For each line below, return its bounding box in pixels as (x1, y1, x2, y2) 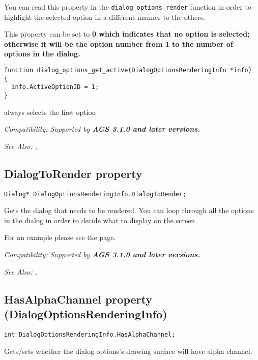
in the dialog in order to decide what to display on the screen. (4, 215, 197, 225)
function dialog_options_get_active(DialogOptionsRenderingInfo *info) (4, 67, 252, 74)
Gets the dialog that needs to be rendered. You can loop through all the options (4, 205, 254, 216)
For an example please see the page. (4, 232, 116, 243)
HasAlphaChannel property (4, 291, 152, 307)
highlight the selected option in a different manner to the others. (4, 11, 205, 22)
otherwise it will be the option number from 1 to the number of (4, 38, 233, 49)
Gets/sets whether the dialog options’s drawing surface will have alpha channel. (4, 345, 252, 356)
